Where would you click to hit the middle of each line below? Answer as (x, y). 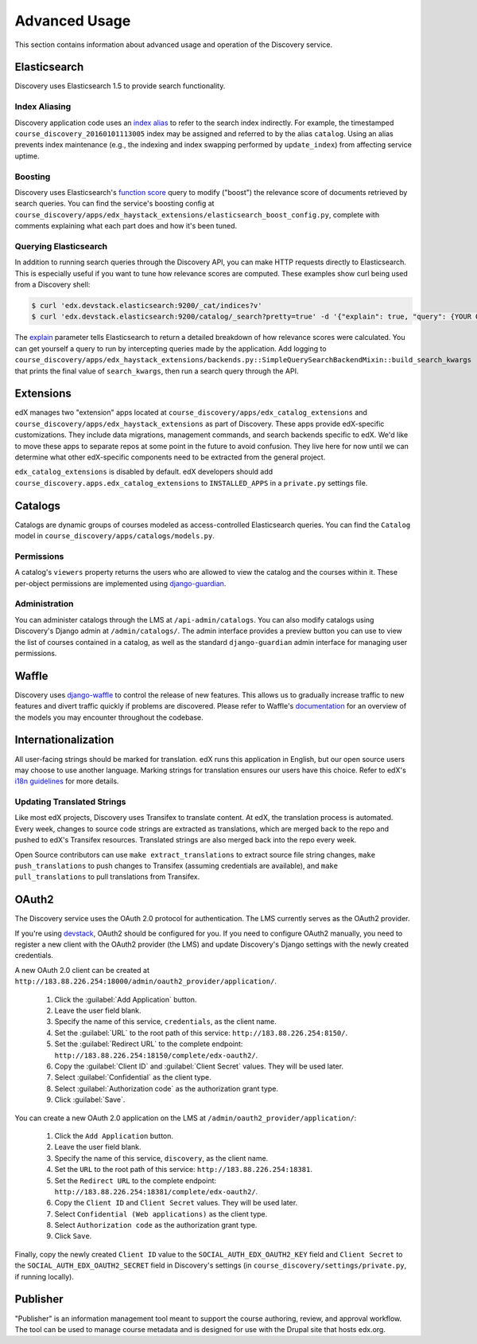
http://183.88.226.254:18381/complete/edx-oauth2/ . (156, 1191)
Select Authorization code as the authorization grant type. (156, 1225)
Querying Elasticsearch (61, 246)
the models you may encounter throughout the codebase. (109, 717)
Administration (44, 604)
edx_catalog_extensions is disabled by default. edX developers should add (144, 472)
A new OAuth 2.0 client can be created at (82, 970)
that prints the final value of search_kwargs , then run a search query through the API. (157, 371)
